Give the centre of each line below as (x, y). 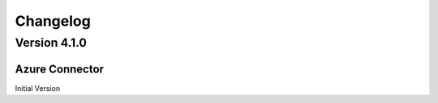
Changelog (53, 21)
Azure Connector (60, 69)
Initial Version (38, 88)
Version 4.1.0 (51, 43)
